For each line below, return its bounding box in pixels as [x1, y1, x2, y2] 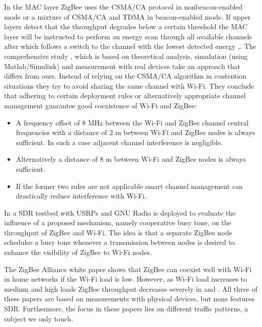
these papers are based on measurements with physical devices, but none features [4, 293, 254, 304]
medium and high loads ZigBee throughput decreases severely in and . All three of [4, 283, 257, 294]
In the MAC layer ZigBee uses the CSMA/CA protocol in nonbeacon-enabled [4, 2, 243, 12]
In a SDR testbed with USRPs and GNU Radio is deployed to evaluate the [4, 207, 236, 218]
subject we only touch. [4, 313, 73, 323]
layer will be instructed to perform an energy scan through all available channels [4, 31, 252, 41]
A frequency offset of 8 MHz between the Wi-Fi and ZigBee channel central [16, 117, 249, 127]
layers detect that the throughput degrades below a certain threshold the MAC [4, 21, 248, 32]
